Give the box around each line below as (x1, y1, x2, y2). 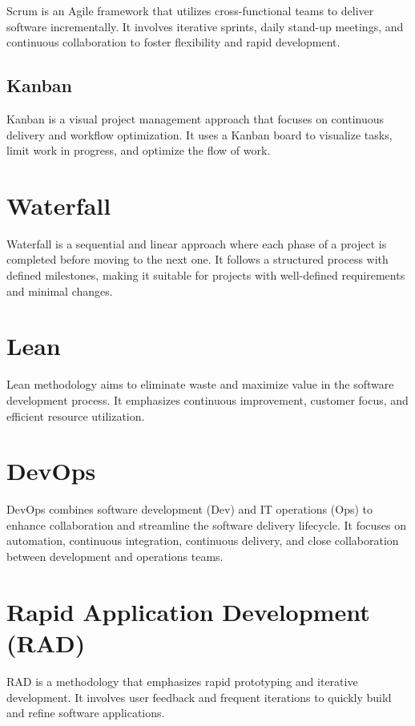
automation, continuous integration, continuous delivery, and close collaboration (6, 532, 399, 549)
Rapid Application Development (6, 595, 370, 627)
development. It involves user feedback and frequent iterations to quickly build (6, 688, 392, 705)
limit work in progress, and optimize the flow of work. (6, 142, 271, 159)
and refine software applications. (6, 704, 165, 721)
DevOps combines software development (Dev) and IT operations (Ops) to (6, 501, 373, 518)
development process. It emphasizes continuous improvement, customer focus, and (6, 391, 409, 408)
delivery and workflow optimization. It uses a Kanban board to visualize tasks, (6, 126, 393, 143)
